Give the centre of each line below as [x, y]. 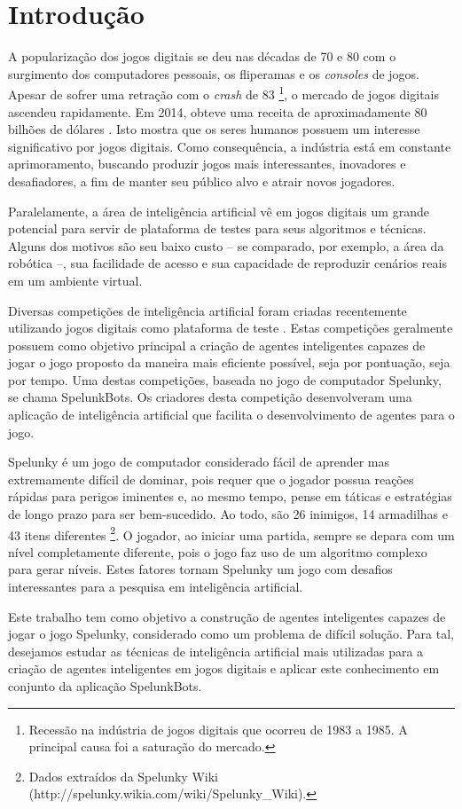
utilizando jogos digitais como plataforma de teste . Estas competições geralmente [231, 328]
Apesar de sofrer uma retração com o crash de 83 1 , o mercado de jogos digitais [224, 93]
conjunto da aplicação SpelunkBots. [105, 686]
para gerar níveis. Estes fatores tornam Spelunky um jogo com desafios [200, 569]
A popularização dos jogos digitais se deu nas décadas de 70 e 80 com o [202, 56]
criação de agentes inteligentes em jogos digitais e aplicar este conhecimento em [224, 668]
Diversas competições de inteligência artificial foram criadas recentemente [208, 310]
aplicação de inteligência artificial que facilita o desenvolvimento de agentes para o [231, 415]
